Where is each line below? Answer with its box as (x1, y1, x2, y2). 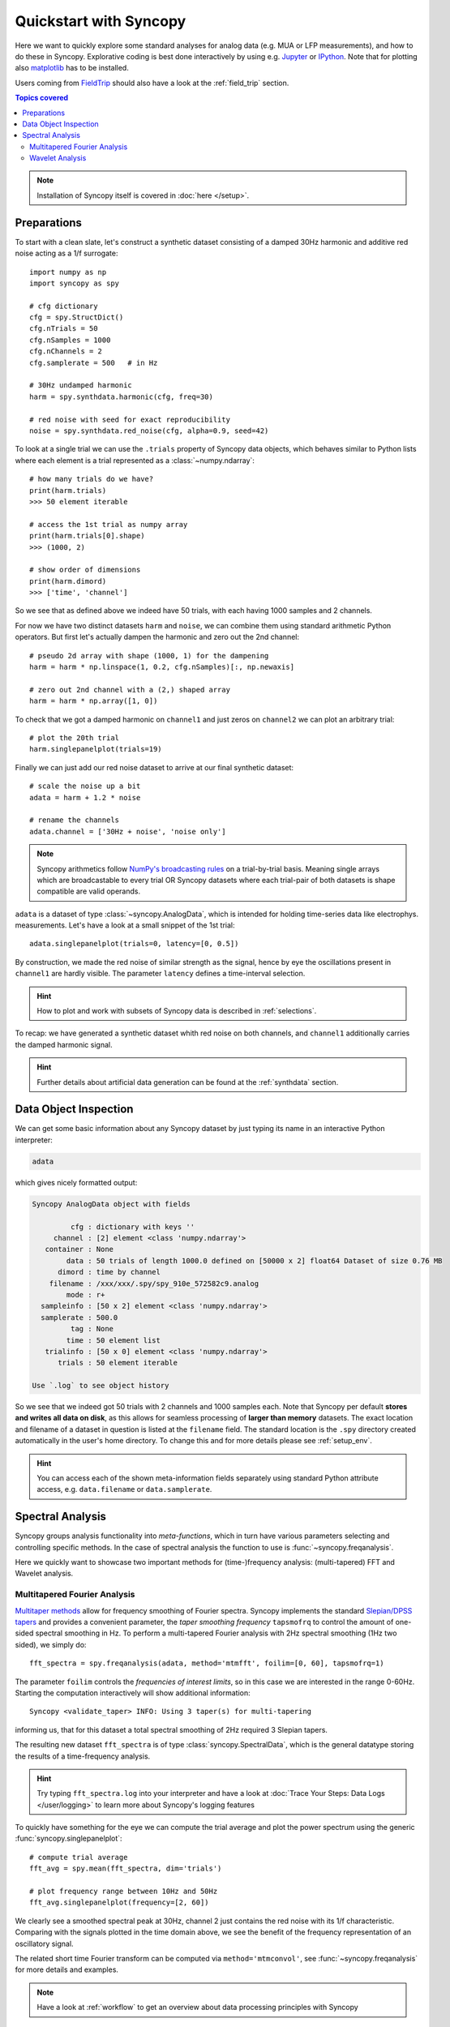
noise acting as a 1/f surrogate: (15, 248, 118, 259)
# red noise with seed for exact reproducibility (29, 414, 231, 424)
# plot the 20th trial (29, 733, 120, 742)
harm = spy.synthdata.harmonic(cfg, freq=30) (29, 392, 214, 401)
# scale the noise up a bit (29, 782, 141, 791)
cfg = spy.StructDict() (29, 313, 124, 322)
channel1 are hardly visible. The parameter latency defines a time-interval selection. (15, 969, 306, 979)
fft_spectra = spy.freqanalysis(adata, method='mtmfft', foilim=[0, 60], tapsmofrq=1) (29, 1659, 384, 1668)
